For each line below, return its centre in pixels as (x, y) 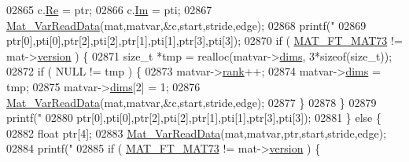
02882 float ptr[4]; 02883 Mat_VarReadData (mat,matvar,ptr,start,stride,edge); (197, 133)
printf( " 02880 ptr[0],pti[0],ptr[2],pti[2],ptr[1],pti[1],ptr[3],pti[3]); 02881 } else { (194, 118)
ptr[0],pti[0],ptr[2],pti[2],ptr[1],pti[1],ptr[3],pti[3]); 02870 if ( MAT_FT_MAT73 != (204, 40)
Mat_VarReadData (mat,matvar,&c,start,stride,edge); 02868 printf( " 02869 (186, 25)
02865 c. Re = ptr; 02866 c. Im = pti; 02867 (109, 9)
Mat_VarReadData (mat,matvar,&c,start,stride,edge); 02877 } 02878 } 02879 (192, 102)
